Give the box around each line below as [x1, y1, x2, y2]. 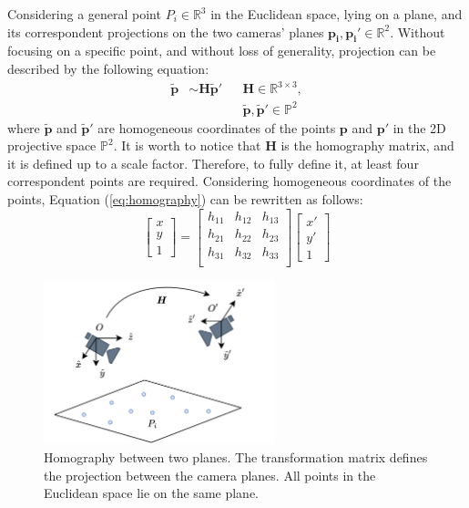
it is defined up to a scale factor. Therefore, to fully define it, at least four [7, 153, 419, 172]
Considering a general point [7, 5, 161, 23]
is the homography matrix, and [280, 136, 454, 155]
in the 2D [393, 118, 446, 137]
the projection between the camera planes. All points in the [44, 465, 376, 484]
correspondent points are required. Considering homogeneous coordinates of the [7, 171, 452, 191]
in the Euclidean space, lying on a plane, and [210, 5, 463, 23]
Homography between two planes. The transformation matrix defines [44, 448, 428, 467]
